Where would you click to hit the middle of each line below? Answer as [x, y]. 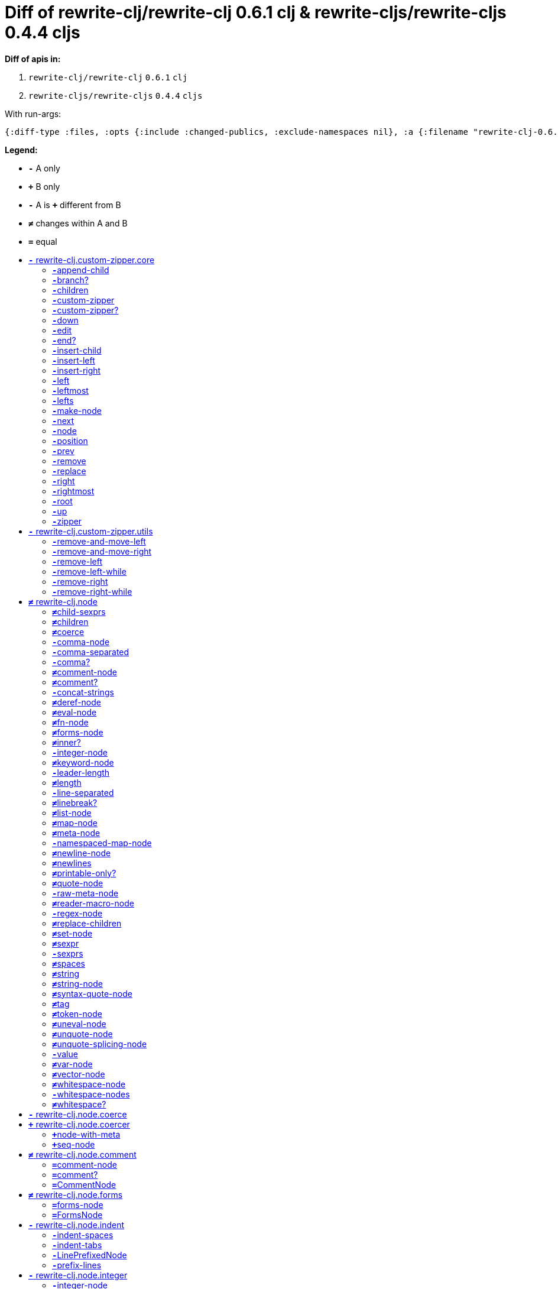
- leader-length [81, 772]
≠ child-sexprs [79, 611]
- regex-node [77, 913]
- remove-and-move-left [99, 541]
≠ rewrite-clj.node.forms [76, 1194]
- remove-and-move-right [102, 551]
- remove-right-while [92, 591]
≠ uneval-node [79, 1024]
